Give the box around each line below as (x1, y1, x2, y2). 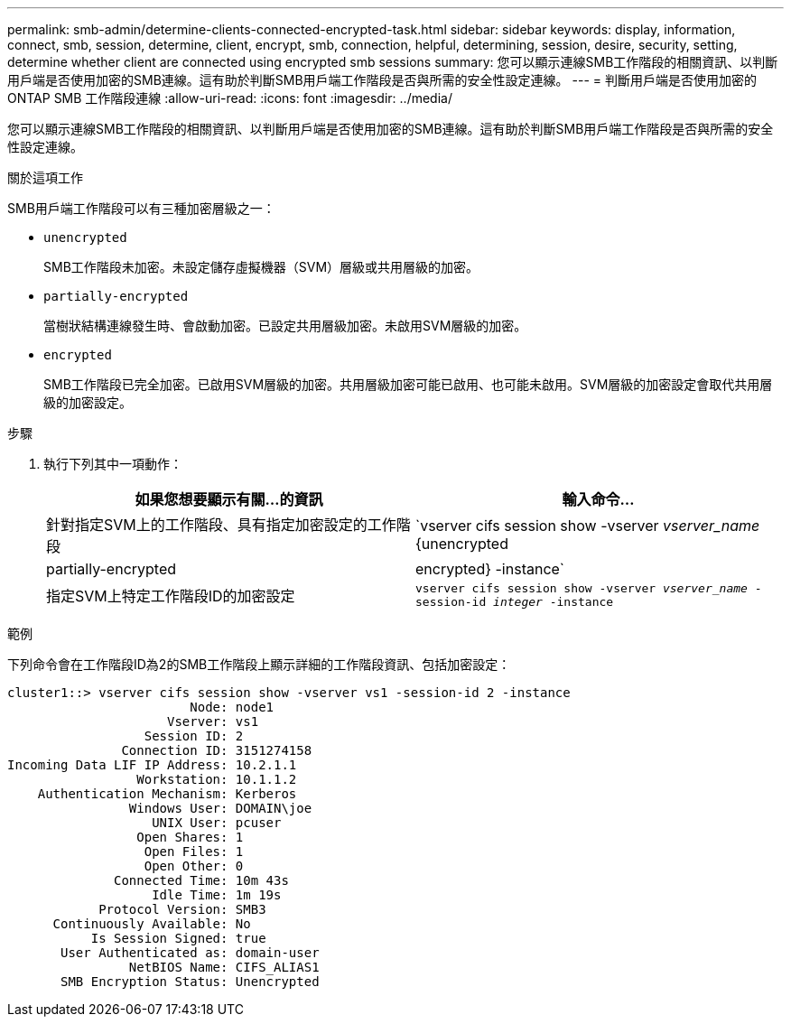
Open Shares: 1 (136, 830, 244, 844)
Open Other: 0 (144, 859, 244, 873)
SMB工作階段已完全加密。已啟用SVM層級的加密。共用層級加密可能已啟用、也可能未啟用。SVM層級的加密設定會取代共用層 (43, 377, 773, 392)
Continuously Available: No (52, 917, 251, 931)
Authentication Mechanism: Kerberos (37, 787, 297, 801)
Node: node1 (190, 700, 275, 714)
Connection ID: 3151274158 (121, 743, 312, 758)
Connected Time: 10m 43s (114, 873, 289, 888)
